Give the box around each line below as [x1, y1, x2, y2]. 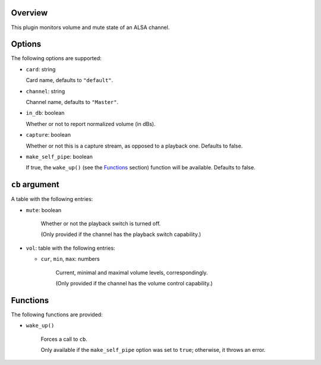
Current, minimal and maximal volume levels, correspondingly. [55, 269, 208, 276]
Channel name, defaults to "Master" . [26, 98, 119, 105]
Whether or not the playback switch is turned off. [40, 220, 161, 227]
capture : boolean [26, 131, 71, 139]
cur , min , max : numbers [40, 256, 100, 263]
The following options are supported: [11, 55, 102, 62]
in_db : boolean [26, 109, 65, 117]
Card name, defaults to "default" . [26, 77, 114, 84]
